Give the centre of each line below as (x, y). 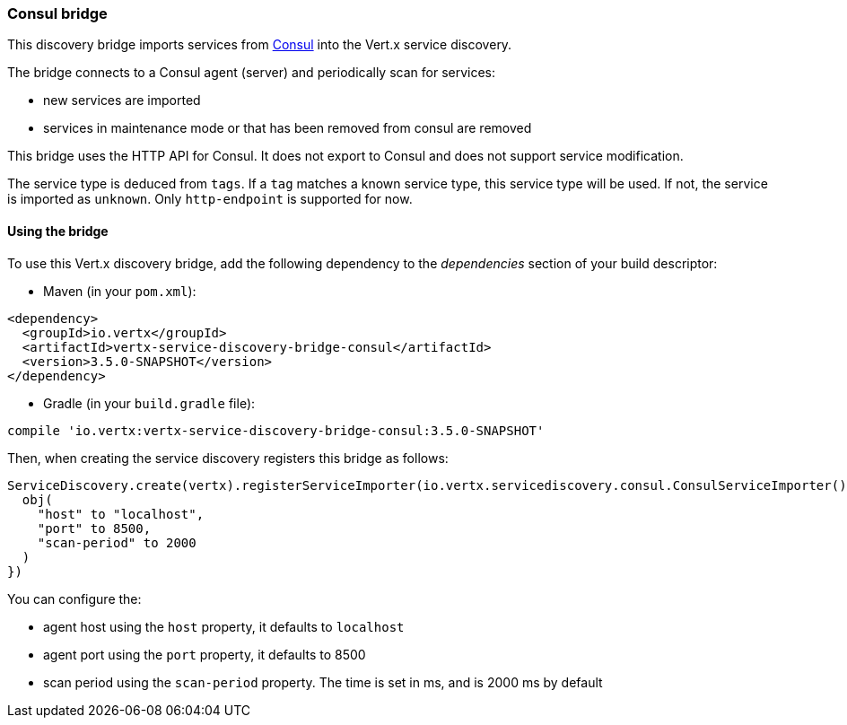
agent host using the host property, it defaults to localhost (224, 626)
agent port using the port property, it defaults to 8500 (205, 654)
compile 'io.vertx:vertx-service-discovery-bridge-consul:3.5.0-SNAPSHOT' (276, 430)
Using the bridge (58, 231)
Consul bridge (57, 13)
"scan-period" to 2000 (117, 542)
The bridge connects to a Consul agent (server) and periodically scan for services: (252, 73)
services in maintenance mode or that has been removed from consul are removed (288, 128)
